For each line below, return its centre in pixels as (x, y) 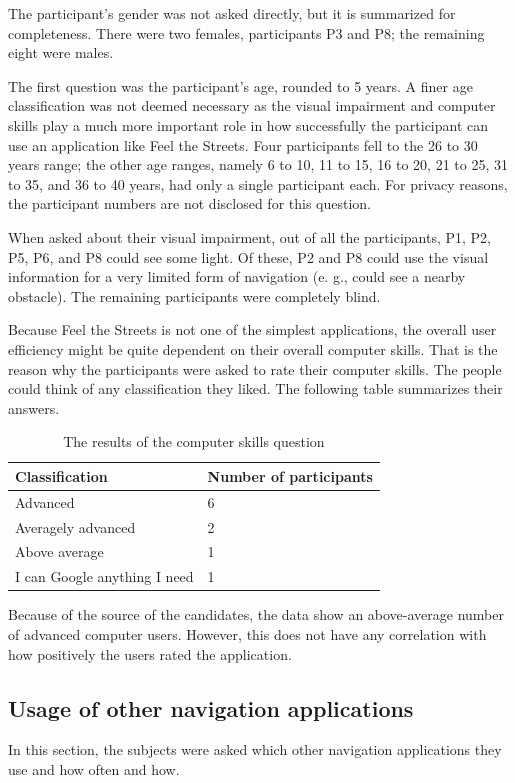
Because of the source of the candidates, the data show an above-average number (256, 614)
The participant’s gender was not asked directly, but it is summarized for (232, 13)
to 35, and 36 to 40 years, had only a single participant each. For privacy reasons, (258, 183)
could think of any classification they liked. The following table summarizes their (255, 388)
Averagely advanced (75, 526)
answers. (34, 407)
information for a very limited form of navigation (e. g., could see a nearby (237, 276)
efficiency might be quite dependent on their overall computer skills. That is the (253, 348)
